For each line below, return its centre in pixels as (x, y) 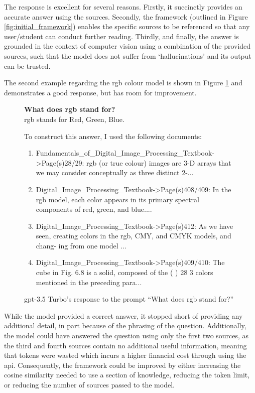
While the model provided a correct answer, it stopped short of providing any (123, 315)
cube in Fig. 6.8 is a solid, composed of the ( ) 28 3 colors (124, 272)
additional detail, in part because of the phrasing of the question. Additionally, (125, 325)
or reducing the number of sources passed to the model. (89, 384)
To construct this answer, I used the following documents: (113, 136)
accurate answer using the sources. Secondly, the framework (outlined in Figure (126, 16)
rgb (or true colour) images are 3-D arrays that (159, 162)
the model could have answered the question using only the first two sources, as (126, 336)
